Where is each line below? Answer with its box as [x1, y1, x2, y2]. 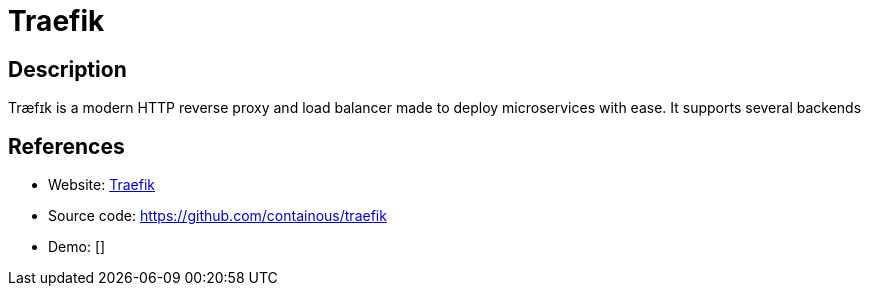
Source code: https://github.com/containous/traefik [48, 207, 387, 225]
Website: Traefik [48, 176, 155, 194]
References [8, 133, 125, 159]
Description [8, 56, 127, 82]
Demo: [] [48, 238, 106, 256]
